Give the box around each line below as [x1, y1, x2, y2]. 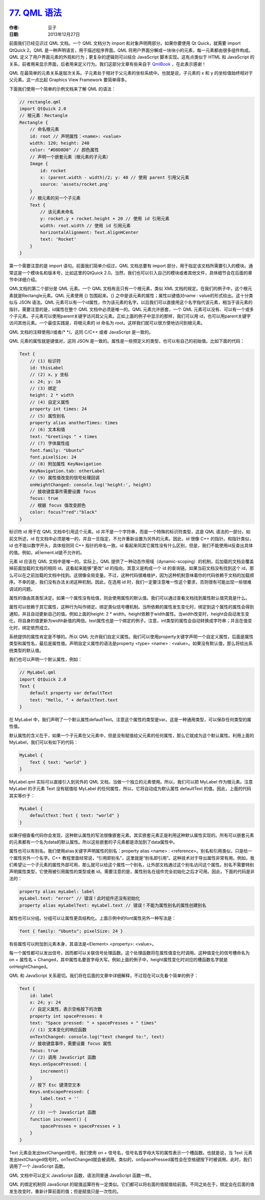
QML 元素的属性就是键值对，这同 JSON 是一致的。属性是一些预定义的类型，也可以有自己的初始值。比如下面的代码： [9, 338, 245, 344]
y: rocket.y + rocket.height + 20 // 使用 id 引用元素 [40, 216, 170, 222]
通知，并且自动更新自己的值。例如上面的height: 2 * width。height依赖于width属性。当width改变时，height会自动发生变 [9, 611, 250, 616]
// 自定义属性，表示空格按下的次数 [29, 1006, 103, 1012]
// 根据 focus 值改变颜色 [29, 502, 86, 508]
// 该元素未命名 [40, 209, 74, 215]
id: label [29, 993, 53, 998]
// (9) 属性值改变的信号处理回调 [29, 475, 100, 481]
